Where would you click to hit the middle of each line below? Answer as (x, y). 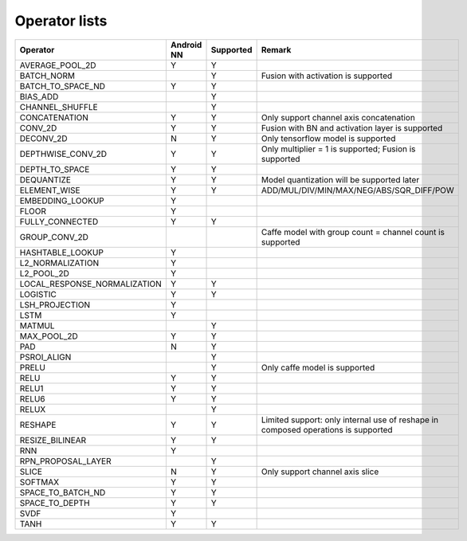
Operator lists (61, 21)
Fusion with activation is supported (327, 76)
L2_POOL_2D (44, 273)
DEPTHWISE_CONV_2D (63, 154)
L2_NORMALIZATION (59, 263)
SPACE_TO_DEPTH (55, 503)
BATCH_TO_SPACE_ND (62, 86)
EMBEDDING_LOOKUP (62, 201)
